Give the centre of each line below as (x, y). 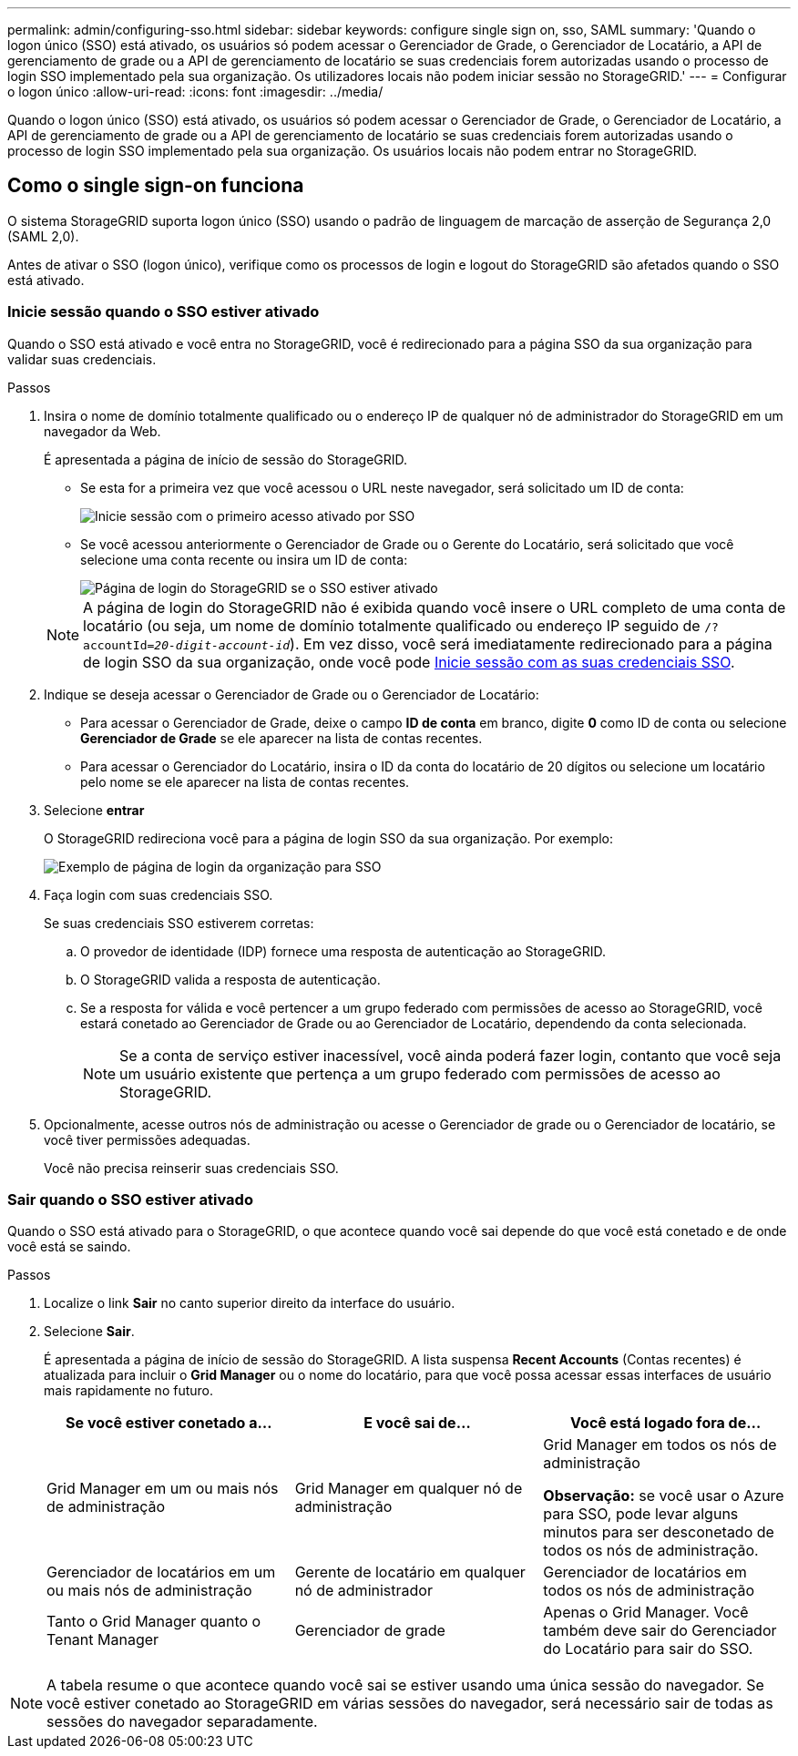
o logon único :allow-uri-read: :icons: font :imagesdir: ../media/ (195, 92)
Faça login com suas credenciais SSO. (159, 894)
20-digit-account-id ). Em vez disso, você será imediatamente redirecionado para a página (463, 643)
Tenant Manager (103, 1640)
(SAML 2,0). (43, 236)
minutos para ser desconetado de (659, 1532)
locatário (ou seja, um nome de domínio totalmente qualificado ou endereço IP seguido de (392, 625)
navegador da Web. (102, 431)
